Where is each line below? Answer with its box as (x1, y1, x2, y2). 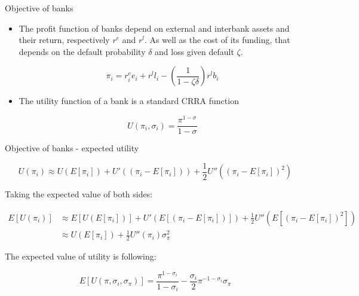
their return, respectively (19, 33, 110, 46)
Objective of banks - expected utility (5, 142, 139, 154)
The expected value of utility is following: (5, 250, 157, 263)
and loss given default (155, 45, 234, 57)
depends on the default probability (19, 45, 146, 57)
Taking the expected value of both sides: (5, 188, 153, 200)
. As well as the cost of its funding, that (145, 33, 290, 46)
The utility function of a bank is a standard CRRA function (19, 94, 239, 107)
